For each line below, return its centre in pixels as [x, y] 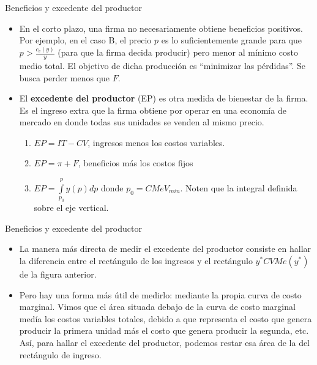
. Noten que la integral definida [239, 187]
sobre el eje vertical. [71, 208]
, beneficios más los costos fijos [136, 163]
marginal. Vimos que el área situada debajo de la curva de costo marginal [157, 307]
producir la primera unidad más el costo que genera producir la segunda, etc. [164, 330]
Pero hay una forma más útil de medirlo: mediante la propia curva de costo [160, 294]
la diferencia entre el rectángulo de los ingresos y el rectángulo [136, 260]
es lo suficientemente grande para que [232, 40]
